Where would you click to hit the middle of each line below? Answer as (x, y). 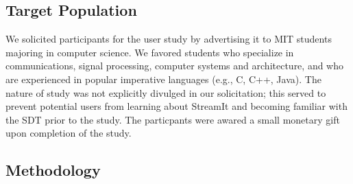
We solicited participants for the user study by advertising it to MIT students (169, 39)
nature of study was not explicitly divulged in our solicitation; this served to (166, 92)
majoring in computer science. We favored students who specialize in (150, 52)
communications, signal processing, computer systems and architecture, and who (175, 66)
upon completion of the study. (69, 133)
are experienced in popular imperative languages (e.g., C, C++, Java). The (163, 79)
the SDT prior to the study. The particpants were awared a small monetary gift (173, 119)
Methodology (53, 170)
